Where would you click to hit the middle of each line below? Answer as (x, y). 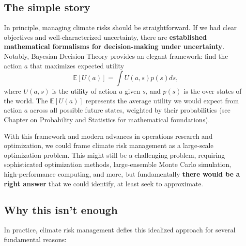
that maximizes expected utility (77, 65)
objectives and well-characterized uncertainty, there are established (106, 37)
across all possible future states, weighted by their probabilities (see (130, 110)
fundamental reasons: (35, 239)
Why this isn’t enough (61, 209)
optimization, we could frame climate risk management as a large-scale (109, 145)
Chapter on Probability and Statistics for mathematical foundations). (107, 119)
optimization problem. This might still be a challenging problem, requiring (115, 155)
